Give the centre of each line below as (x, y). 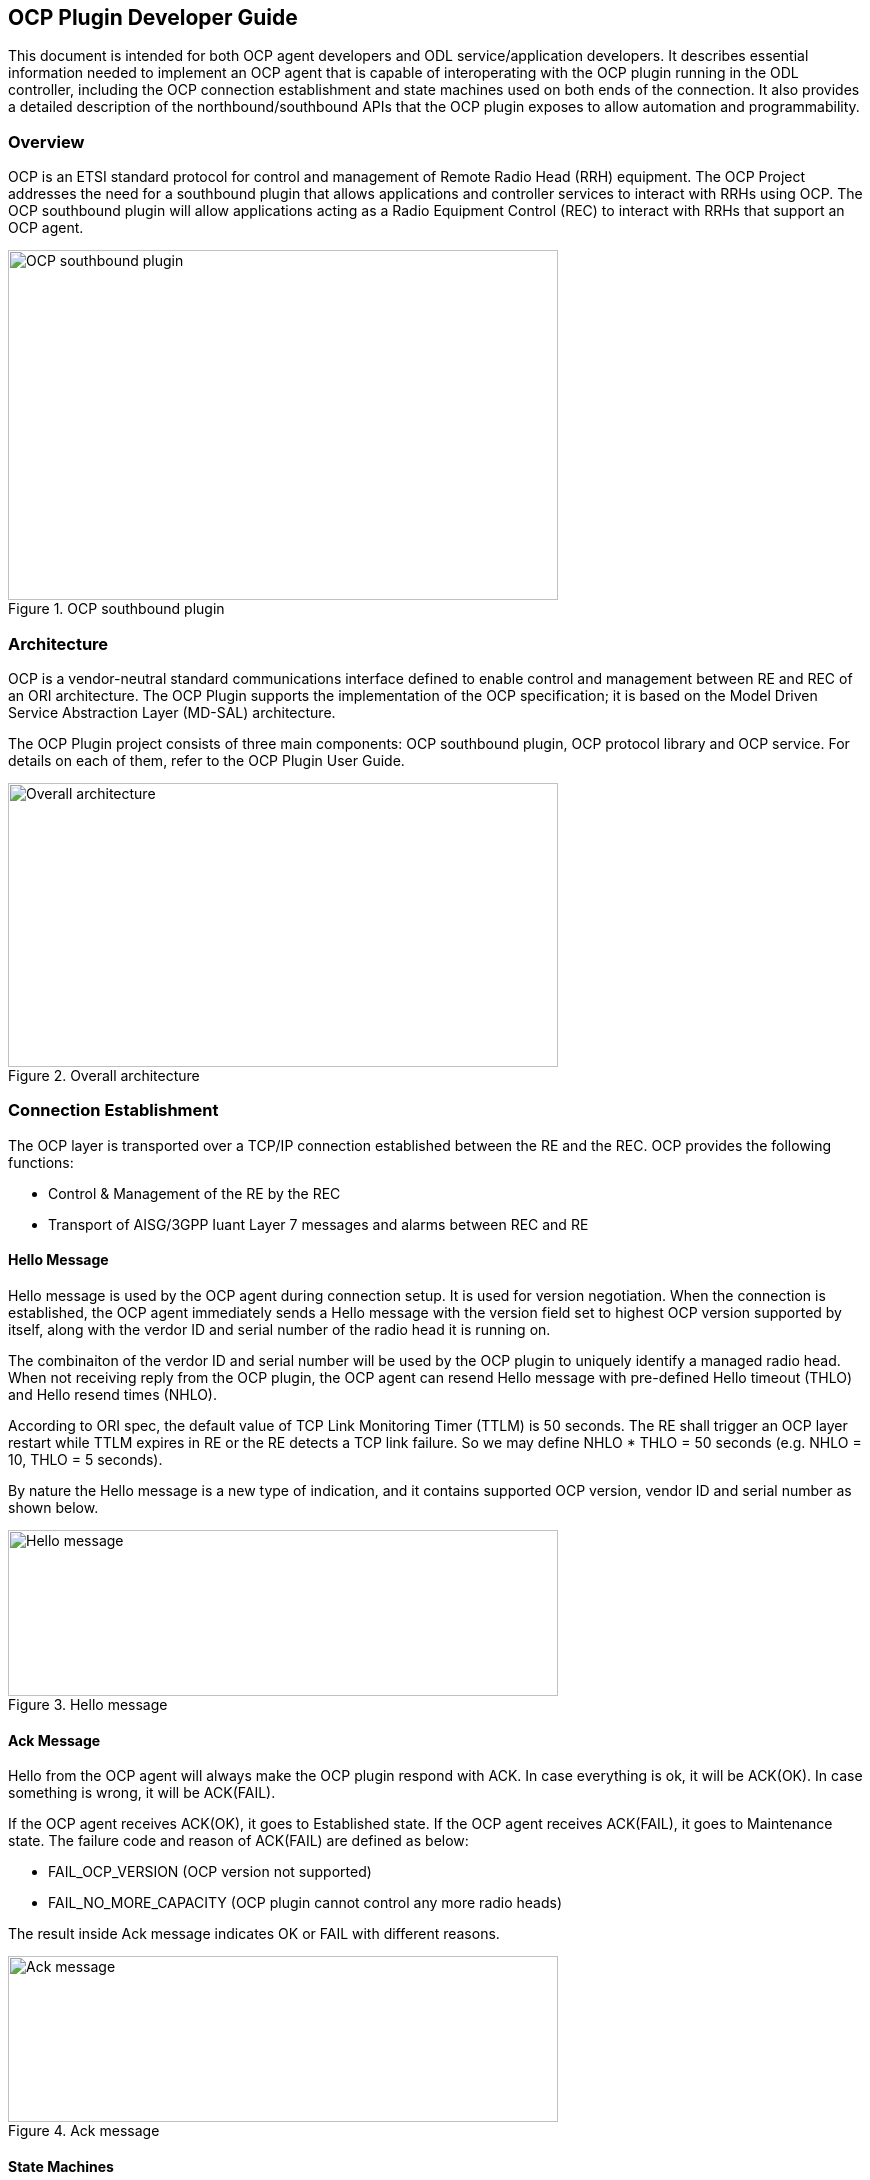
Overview (46, 141)
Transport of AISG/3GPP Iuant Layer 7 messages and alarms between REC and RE (318, 1224)
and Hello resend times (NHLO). (113, 1394)
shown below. (53, 1507)
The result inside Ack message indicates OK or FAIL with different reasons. (254, 1934)
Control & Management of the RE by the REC (194, 1193)
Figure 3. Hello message (88, 1704)
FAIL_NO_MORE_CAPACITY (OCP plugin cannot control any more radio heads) (305, 1903)
